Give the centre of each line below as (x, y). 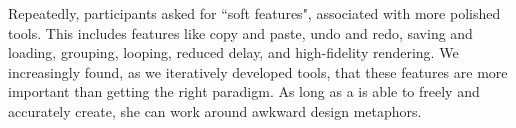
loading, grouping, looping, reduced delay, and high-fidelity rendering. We (233, 52)
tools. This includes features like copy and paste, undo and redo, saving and (240, 32)
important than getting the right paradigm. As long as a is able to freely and (244, 91)
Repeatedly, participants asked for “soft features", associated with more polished (254, 13)
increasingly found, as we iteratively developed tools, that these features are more (258, 71)
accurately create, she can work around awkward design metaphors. (215, 110)
